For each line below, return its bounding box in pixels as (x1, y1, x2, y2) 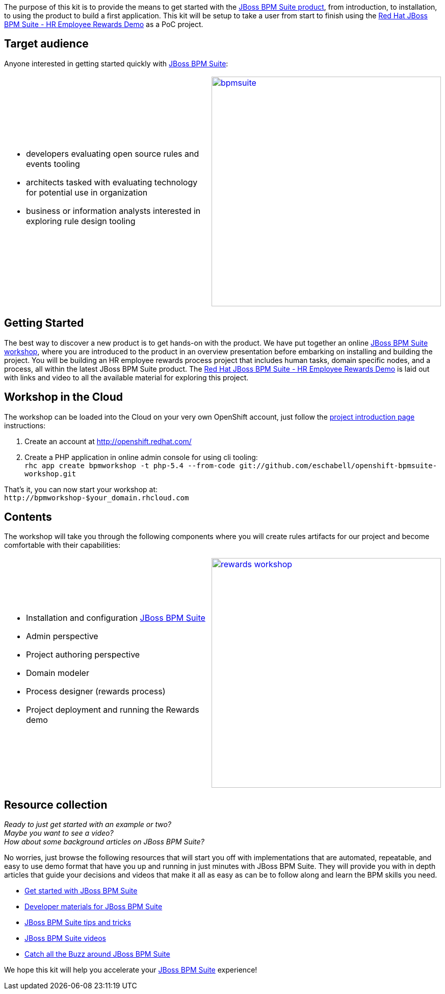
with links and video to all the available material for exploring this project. (4, 373, 249, 382)
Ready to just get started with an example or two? (4, 820, 171, 829)
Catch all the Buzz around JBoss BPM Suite (24, 950, 170, 959)
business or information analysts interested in (26, 205, 201, 216)
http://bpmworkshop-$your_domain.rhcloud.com (4, 493, 189, 502)
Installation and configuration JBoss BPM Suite (26, 613, 205, 623)
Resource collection (4, 798, 108, 811)
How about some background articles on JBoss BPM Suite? (4, 837, 204, 846)
